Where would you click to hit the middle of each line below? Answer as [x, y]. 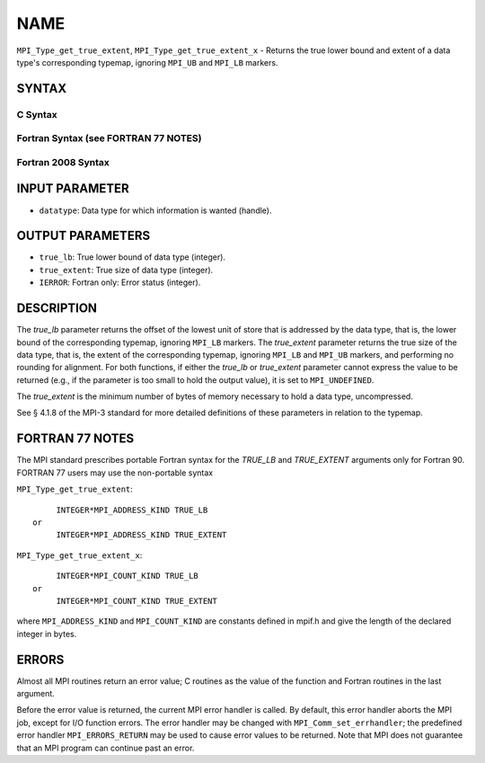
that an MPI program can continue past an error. [106, 748]
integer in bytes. [47, 634]
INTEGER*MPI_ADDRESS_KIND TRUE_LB [132, 510]
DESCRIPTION [57, 309]
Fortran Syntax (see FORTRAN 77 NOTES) [109, 138]
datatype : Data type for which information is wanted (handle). [155, 210]
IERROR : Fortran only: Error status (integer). [120, 282]
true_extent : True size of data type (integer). [126, 270]
